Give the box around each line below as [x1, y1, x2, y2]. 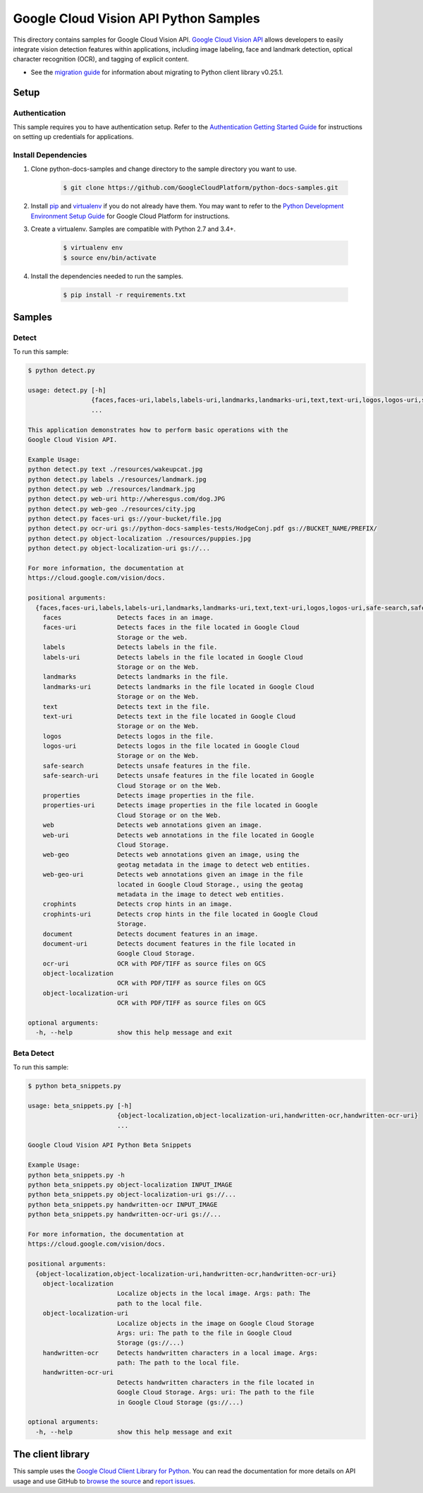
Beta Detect [13, 1048, 54, 1058]
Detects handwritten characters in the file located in [116, 1378, 314, 1386]
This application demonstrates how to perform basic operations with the [27, 426, 288, 434]
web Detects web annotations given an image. [42, 821, 262, 829]
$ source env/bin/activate [63, 254, 157, 261]
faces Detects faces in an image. [42, 614, 214, 621]
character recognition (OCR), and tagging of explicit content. [13, 55, 190, 64]
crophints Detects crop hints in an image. [42, 900, 233, 908]
